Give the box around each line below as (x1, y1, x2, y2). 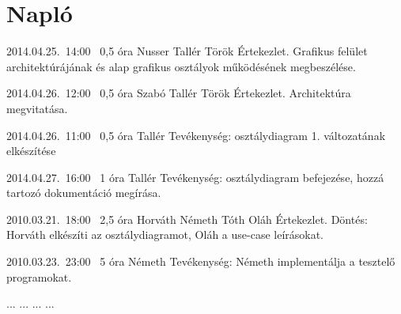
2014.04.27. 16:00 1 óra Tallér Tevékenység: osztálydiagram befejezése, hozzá (6, 168, 384, 185)
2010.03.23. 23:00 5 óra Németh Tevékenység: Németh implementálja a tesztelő (6, 253, 395, 270)
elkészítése (6, 142, 56, 159)
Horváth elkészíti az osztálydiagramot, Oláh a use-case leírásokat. (6, 226, 324, 243)
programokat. (6, 268, 72, 285)
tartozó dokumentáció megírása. (6, 184, 161, 201)
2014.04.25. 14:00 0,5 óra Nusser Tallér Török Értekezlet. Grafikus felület (6, 43, 368, 59)
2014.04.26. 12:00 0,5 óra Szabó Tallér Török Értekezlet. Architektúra (6, 85, 351, 101)
